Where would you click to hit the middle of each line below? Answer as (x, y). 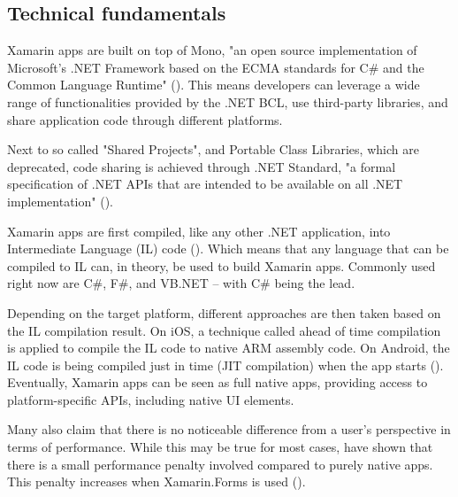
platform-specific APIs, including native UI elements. (151, 399)
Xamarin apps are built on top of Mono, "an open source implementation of (212, 50)
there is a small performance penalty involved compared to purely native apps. (220, 464)
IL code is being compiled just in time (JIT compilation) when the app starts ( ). (225, 365)
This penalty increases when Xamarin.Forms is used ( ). (156, 481)
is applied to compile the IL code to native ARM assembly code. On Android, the (229, 348)
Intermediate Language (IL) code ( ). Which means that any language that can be (228, 248)
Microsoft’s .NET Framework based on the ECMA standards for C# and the (216, 67)
